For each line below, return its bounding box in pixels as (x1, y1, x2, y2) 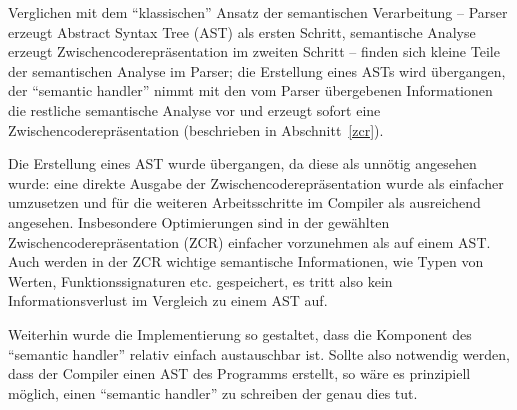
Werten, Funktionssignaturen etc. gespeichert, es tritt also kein (8, 270, 393, 291)
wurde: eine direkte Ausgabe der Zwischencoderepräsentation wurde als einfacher (8, 172, 504, 193)
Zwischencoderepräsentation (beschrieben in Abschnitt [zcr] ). (8, 119, 384, 140)
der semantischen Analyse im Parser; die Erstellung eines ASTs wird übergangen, (8, 60, 506, 81)
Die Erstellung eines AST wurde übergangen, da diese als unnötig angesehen (8, 153, 477, 174)
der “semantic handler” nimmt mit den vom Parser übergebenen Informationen (8, 80, 493, 101)
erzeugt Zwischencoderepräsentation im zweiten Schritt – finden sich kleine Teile (8, 41, 500, 62)
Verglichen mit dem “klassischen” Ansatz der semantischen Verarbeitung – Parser (8, 2, 508, 22)
